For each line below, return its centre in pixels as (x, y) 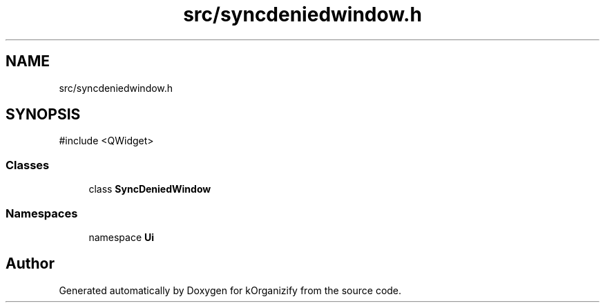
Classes (28, 165)
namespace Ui (122, 237)
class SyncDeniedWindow (150, 189)
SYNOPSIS (43, 115)
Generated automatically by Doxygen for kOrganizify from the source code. (230, 290)
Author (30, 264)
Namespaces (42, 213)
